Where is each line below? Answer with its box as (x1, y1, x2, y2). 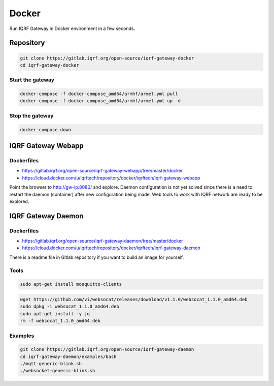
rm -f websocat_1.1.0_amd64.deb (20, 318, 101, 324)
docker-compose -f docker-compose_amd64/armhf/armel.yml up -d (20, 98, 181, 104)
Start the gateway (9, 76, 55, 83)
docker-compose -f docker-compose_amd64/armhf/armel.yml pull (20, 91, 178, 97)
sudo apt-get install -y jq (20, 311, 90, 316)
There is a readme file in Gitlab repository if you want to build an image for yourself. (9, 254, 184, 260)
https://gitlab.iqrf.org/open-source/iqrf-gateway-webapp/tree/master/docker (22, 168, 183, 174)
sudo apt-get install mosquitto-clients (20, 281, 122, 287)
